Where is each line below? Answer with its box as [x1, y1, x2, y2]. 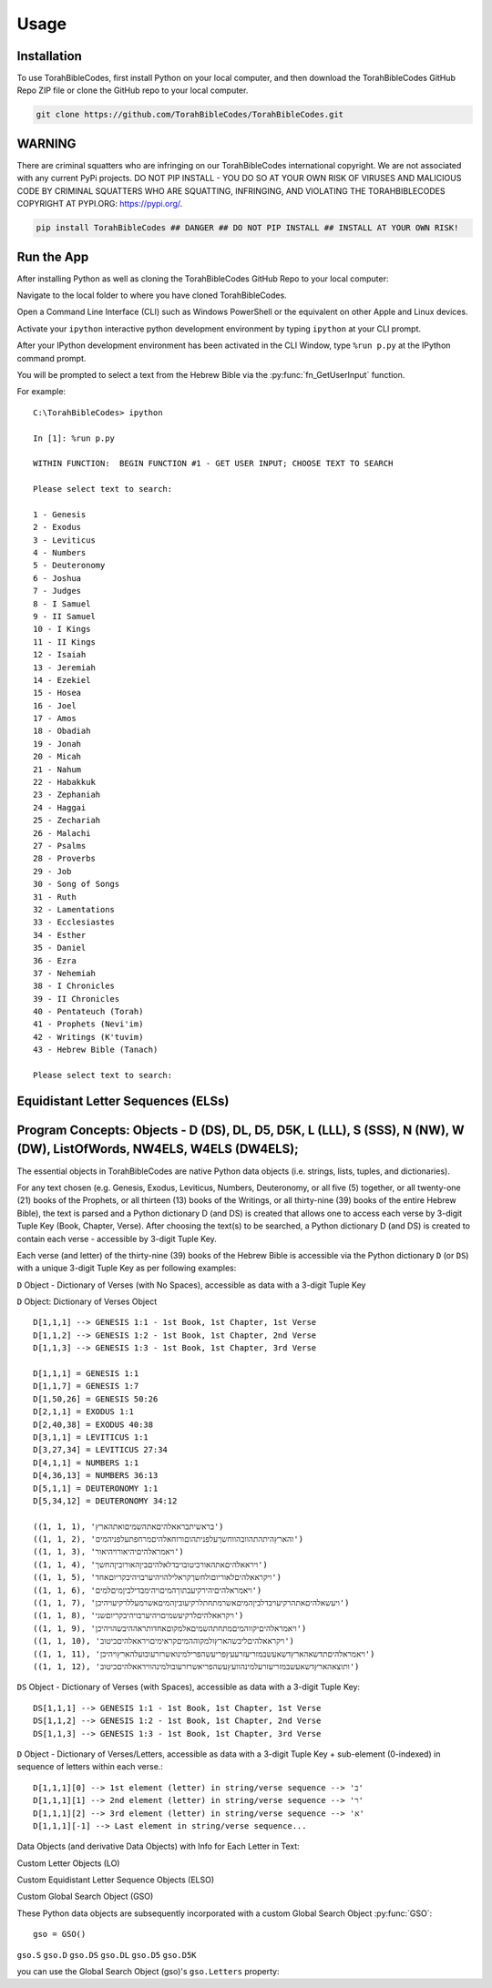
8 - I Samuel [33, 598, 91, 609]
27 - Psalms [33, 841, 87, 851]
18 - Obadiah [33, 726, 91, 737]
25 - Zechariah [33, 815, 101, 826]
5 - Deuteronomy [33, 560, 106, 571]
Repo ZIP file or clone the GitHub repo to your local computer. [16, 85, 249, 96]
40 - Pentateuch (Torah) [33, 1006, 144, 1017]
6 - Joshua [33, 573, 82, 583]
